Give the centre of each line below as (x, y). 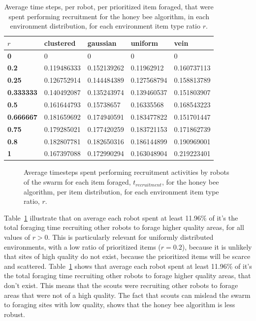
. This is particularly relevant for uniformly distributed (131, 237)
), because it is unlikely (217, 246)
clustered (60, 43)
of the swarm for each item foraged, (77, 182)
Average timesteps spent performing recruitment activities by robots (127, 172)
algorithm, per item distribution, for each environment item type (121, 191)
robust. (15, 314)
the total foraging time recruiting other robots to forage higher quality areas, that (128, 275)
